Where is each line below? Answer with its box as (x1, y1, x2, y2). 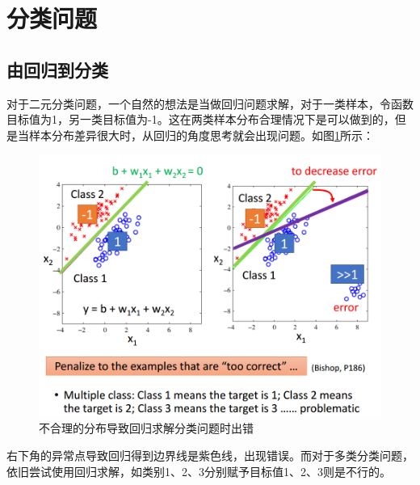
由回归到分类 (6, 57, 108, 82)
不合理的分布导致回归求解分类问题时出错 (39, 420, 254, 436)
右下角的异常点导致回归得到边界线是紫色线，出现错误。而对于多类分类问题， (6, 446, 414, 463)
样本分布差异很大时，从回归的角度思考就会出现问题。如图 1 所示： (28, 126, 374, 143)
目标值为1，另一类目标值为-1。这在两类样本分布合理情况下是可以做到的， (6, 111, 395, 128)
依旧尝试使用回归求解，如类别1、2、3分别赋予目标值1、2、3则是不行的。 (6, 462, 391, 479)
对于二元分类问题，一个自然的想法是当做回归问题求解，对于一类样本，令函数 (6, 95, 414, 112)
